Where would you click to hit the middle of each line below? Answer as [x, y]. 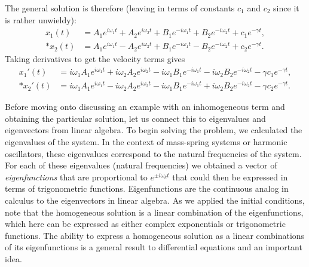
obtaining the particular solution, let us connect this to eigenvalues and [135, 118]
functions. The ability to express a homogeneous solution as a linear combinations [155, 235]
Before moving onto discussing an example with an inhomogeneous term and [145, 107]
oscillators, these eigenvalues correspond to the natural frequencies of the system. [153, 153]
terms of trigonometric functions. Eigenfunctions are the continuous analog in [147, 188]
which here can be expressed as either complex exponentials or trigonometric [145, 224]
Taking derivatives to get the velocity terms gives [95, 59]
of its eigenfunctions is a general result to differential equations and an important [154, 247]
